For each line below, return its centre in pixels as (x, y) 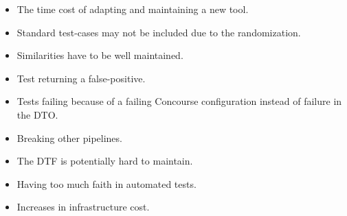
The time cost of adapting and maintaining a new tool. (133, 9)
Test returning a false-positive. (81, 78)
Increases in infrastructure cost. (83, 207)
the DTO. (37, 114)
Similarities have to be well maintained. (100, 55)
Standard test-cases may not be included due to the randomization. (159, 32)
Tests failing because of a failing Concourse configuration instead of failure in (179, 101)
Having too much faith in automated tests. (107, 183)
